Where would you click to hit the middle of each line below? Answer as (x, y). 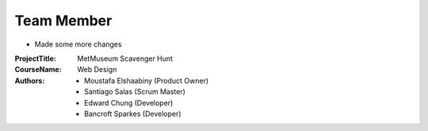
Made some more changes (78, 44)
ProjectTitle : (36, 58)
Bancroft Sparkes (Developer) (133, 114)
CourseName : (38, 69)
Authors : (30, 80)
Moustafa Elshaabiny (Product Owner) (147, 80)
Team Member (63, 21)
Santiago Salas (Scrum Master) (135, 92)
